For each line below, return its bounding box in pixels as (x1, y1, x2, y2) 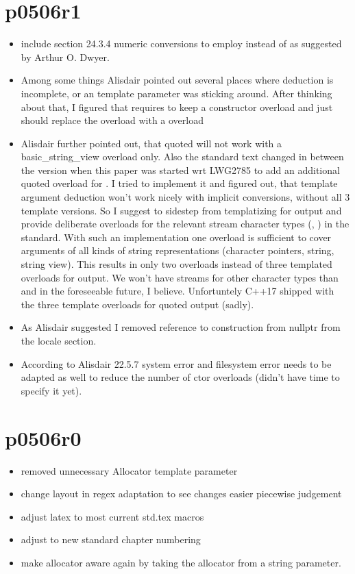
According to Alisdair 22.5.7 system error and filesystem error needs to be (21, 356, 332, 371)
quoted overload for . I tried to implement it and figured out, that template (21, 176, 338, 190)
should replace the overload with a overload (21, 113, 204, 127)
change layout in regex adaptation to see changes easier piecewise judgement (21, 486, 342, 501)
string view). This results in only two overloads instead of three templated (21, 257, 332, 271)
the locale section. (21, 334, 97, 347)
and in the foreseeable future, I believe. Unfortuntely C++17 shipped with (21, 284, 334, 298)
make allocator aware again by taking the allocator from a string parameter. (21, 555, 341, 569)
